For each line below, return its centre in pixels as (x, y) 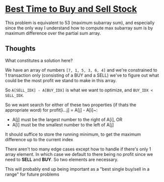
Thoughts (20, 48)
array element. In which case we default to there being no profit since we (79, 154)
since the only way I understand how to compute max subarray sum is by (79, 28)
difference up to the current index (39, 139)
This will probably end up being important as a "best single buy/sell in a (77, 169)
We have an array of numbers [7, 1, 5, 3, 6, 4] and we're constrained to (81, 70)
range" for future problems (32, 174)
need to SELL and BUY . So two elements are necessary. (62, 159)
